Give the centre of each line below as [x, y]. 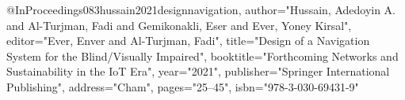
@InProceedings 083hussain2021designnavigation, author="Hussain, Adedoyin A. [201, 9]
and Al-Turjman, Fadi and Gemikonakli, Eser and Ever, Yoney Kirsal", [179, 25]
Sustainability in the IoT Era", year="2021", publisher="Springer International [198, 71]
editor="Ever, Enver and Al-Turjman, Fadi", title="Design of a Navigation [188, 41]
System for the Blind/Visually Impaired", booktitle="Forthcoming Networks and [202, 56]
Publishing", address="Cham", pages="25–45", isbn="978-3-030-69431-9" [183, 86]
